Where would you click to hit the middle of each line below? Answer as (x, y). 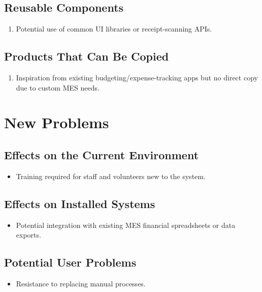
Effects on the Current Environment (102, 154)
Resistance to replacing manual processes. (81, 283)
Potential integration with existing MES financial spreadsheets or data (126, 225)
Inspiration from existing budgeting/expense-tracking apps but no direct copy (137, 77)
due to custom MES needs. (58, 87)
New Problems (57, 122)
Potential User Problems (70, 262)
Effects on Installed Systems (80, 203)
